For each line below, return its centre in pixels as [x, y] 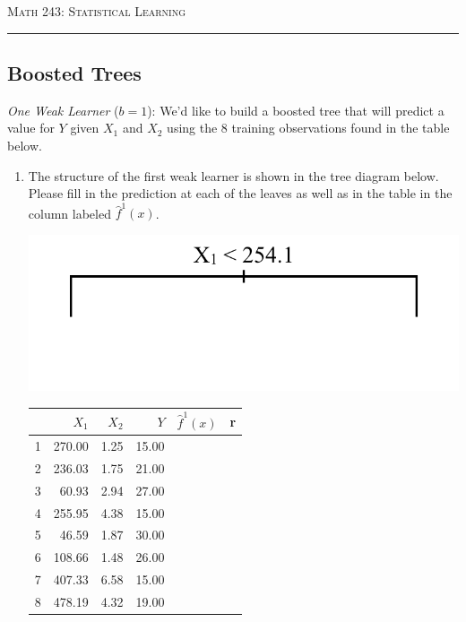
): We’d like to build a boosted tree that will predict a [296, 110]
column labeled [69, 213]
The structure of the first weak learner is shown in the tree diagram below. [233, 175]
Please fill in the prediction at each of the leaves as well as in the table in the [240, 193]
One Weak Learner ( [63, 110]
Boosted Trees [74, 72]
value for [31, 128]
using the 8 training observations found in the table [308, 128]
